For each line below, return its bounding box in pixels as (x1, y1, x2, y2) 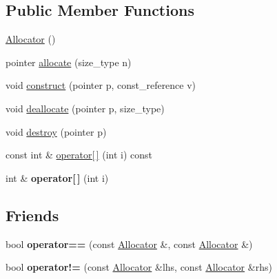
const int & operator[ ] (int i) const (6, 147, 152, 162)
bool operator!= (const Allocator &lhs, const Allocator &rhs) (6, 260, 272, 274)
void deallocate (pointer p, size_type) (6, 101, 165, 115)
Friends (6, 204, 59, 225)
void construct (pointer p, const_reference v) (6, 78, 196, 92)
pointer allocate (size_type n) (6, 54, 132, 69)
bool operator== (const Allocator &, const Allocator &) (6, 236, 253, 251)
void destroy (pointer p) (6, 124, 107, 138)
